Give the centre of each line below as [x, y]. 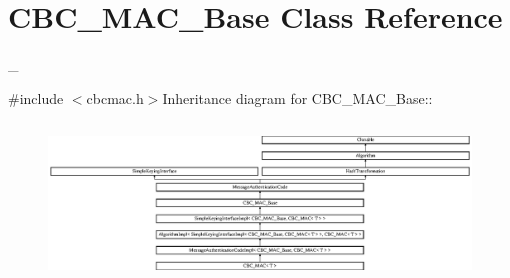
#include [36, 97]
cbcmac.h [115, 97]
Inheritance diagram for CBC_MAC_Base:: [297, 97]
